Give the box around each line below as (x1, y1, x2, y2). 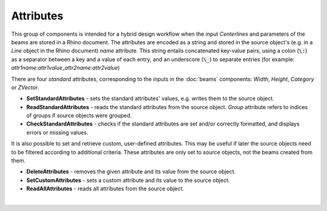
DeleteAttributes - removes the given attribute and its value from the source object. (26, 168, 236, 175)
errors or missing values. (26, 129, 88, 136)
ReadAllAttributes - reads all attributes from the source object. (26, 185, 184, 192)
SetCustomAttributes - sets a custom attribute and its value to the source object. (26, 176, 230, 184)
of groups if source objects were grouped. (26, 112, 132, 119)
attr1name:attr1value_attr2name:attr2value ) (11, 64, 121, 72)
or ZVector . (11, 84, 39, 91)
